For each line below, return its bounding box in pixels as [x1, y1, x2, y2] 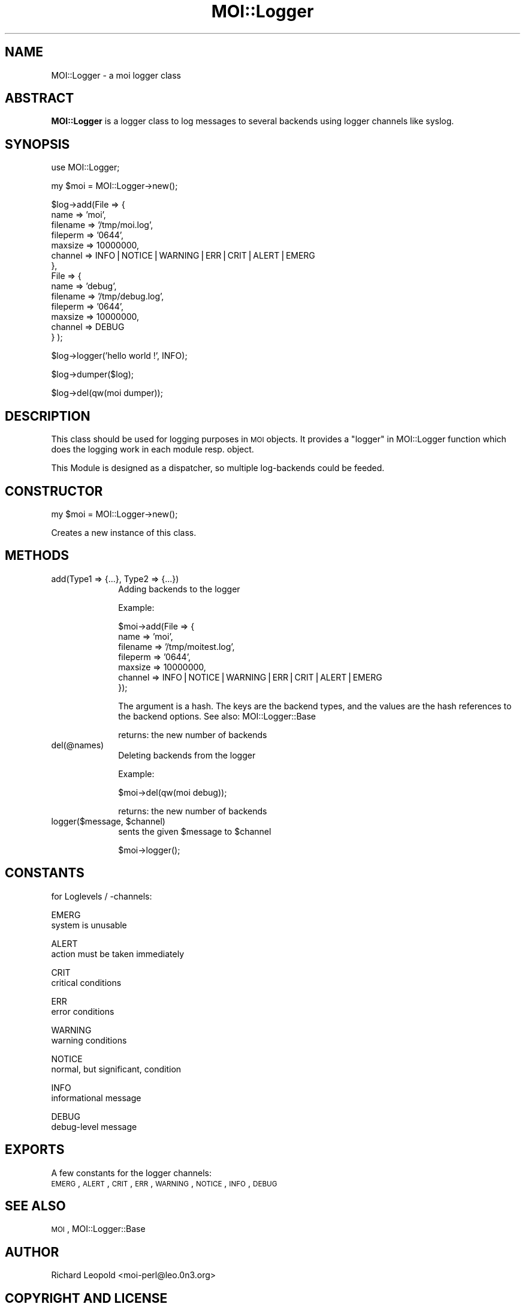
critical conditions [51, 977, 122, 988]
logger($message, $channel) [51, 816, 165, 826]
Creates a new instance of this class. [51, 527, 197, 538]
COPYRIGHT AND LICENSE [5, 1290, 168, 1306]
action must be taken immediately [51, 948, 185, 959]
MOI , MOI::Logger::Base [51, 1224, 146, 1234]
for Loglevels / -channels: [51, 891, 152, 901]
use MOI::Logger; [51, 162, 120, 173]
